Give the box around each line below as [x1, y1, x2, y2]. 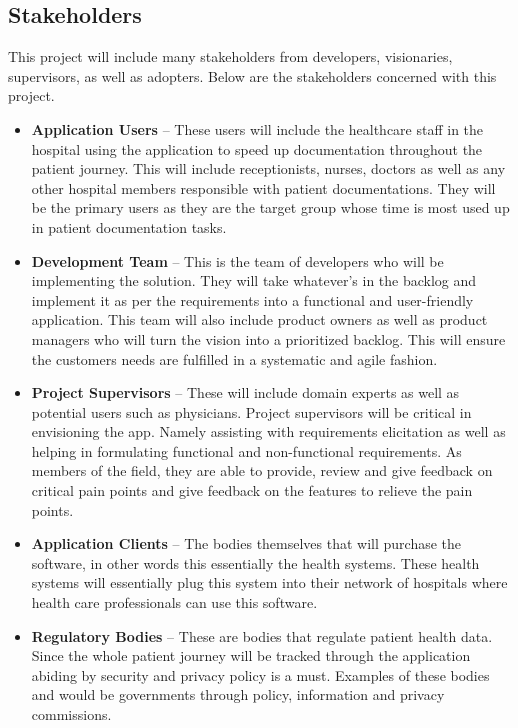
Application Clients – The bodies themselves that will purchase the [31, 533, 462, 554]
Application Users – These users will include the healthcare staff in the [31, 118, 484, 139]
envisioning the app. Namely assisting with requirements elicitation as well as [31, 421, 506, 442]
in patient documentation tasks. [31, 216, 227, 237]
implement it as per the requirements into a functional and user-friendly [31, 289, 474, 310]
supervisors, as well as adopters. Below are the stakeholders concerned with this [8, 65, 497, 86]
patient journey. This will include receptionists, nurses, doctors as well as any [31, 158, 506, 179]
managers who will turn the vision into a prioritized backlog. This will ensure [31, 328, 506, 349]
